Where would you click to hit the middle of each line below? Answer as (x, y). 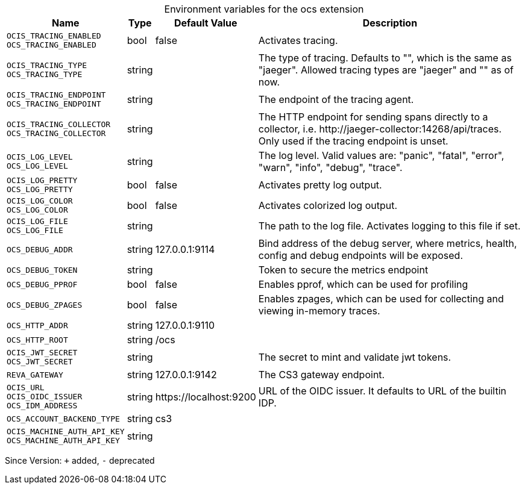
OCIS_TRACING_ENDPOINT (56, 95)
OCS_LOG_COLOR (37, 210)
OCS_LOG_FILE (35, 230)
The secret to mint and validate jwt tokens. (355, 357)
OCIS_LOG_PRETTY (42, 180)
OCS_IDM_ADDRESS (42, 406)
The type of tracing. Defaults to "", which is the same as (385, 58)
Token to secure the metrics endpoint (343, 270)
